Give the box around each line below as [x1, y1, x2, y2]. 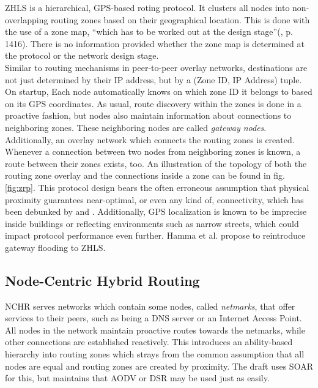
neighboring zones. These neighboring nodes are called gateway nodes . [5, 121, 267, 133]
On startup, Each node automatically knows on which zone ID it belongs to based [5, 85, 312, 98]
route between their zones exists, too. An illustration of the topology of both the [5, 157, 307, 170]
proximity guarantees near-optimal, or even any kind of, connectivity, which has [5, 193, 304, 206]
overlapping [5, 13, 48, 26]
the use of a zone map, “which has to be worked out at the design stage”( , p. [5, 25, 293, 38]
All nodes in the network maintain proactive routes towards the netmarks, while [5, 323, 305, 336]
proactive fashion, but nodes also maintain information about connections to [5, 109, 292, 122]
